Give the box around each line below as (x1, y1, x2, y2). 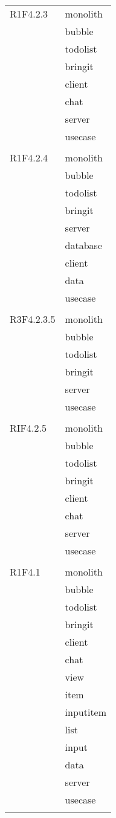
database (65, 238, 103, 252)
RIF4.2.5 (10, 421, 47, 435)
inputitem (65, 705, 107, 719)
